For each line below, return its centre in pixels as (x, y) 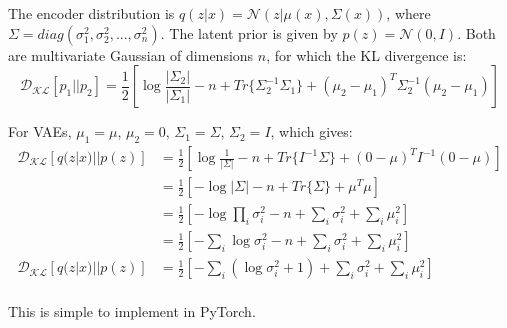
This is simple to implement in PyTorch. (132, 311)
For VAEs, (40, 131)
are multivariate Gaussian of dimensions (131, 54)
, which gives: (311, 131)
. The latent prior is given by (249, 32)
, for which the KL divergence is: (366, 54)
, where (408, 13)
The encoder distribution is (91, 13)
